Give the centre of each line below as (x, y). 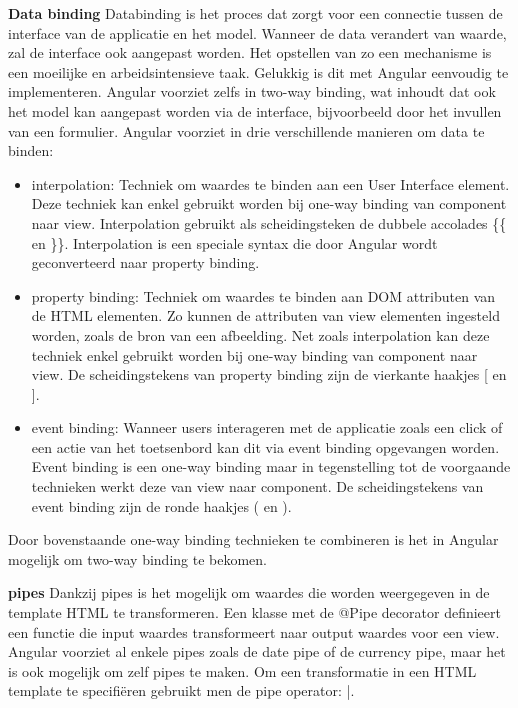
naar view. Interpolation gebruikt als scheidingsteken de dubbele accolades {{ (269, 222)
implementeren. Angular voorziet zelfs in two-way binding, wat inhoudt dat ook (252, 91)
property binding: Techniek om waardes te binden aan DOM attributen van (263, 295)
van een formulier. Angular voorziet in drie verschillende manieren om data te (246, 130)
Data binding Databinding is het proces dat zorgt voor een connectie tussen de (255, 13)
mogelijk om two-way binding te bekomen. (137, 558)
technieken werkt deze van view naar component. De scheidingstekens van (257, 486)
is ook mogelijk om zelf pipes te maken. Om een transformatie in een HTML (242, 670)
